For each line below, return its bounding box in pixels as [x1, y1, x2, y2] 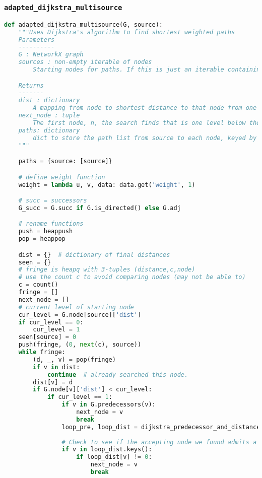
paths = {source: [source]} [18, 158, 112, 165]
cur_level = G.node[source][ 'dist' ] [18, 311, 142, 318]
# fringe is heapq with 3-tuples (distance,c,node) [18, 266, 195, 274]
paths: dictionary [18, 126, 80, 134]
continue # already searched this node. [47, 371, 188, 378]
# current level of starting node [18, 303, 134, 311]
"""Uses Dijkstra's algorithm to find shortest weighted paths [18, 28, 235, 36]
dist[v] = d [33, 378, 73, 386]
